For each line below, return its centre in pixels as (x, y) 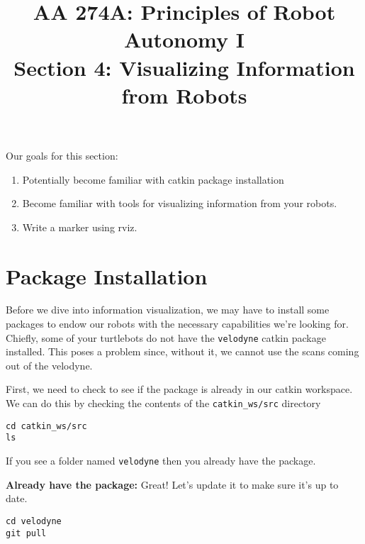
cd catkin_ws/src (46, 426)
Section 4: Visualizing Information (184, 67)
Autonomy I (184, 39)
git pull (26, 533)
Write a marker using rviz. (80, 227)
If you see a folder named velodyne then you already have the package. (161, 461)
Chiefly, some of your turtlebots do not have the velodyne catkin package (166, 337)
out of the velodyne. (49, 365)
